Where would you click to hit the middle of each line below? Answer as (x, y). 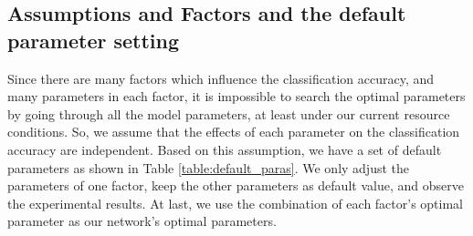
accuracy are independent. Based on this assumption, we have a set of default (225, 149)
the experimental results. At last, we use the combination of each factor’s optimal (236, 203)
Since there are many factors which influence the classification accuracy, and (221, 78)
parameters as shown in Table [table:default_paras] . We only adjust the (209, 167)
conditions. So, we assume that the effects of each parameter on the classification (234, 132)
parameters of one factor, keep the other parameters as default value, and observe (236, 185)
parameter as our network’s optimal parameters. (142, 221)
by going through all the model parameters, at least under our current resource (229, 113)
